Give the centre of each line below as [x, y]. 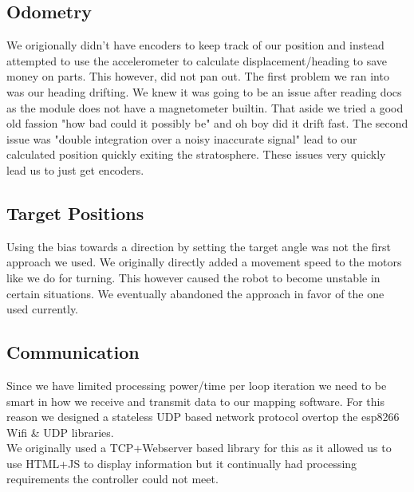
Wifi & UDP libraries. [60, 432]
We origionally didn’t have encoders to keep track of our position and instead [195, 45]
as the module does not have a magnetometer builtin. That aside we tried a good [205, 107]
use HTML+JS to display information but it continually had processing [182, 463]
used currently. [43, 309]
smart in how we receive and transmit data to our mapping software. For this [195, 401]
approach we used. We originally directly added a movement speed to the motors [204, 262]
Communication [73, 352]
